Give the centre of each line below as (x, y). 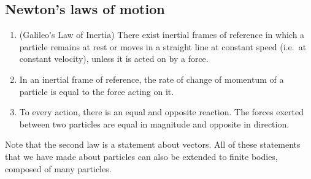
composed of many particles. (58, 168)
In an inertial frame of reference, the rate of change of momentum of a (152, 79)
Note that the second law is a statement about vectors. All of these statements (153, 144)
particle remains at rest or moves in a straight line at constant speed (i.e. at (163, 46)
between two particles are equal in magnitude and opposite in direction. (154, 124)
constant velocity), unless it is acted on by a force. (114, 59)
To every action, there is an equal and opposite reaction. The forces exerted (161, 112)
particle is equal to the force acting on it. (97, 91)
